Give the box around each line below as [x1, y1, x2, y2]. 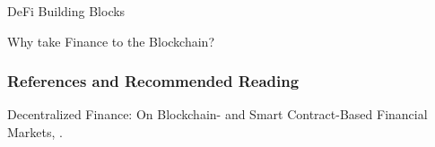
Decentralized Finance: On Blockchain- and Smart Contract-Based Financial [7, 105, 428, 124]
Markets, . [7, 123, 63, 141]
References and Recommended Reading [7, 70, 300, 92]
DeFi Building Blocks [7, 2, 126, 20]
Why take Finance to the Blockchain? [7, 31, 214, 50]
